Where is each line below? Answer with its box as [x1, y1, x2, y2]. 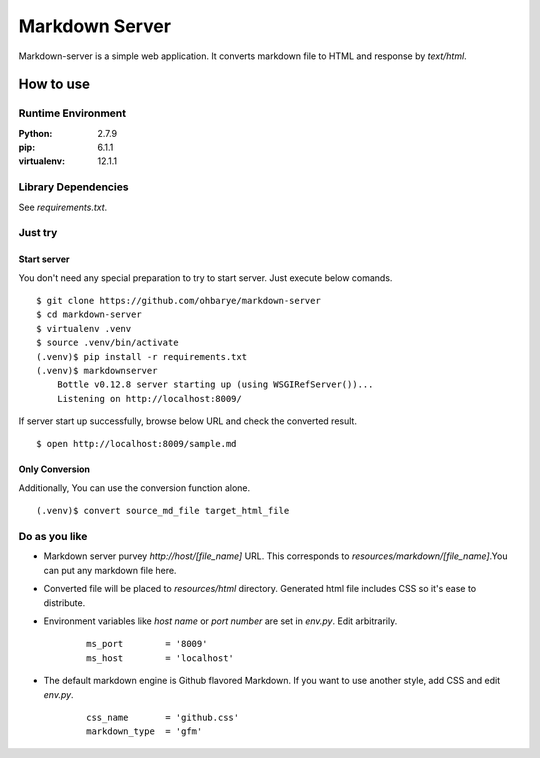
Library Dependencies [18, 180, 129, 194]
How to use [18, 76, 90, 93]
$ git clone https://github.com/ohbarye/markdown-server [36, 295, 322, 306]
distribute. [43, 596, 86, 609]
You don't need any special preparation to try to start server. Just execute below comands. [18, 271, 393, 284]
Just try [18, 226, 58, 240]
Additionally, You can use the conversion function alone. [18, 481, 251, 494]
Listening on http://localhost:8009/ [56, 393, 242, 404]
